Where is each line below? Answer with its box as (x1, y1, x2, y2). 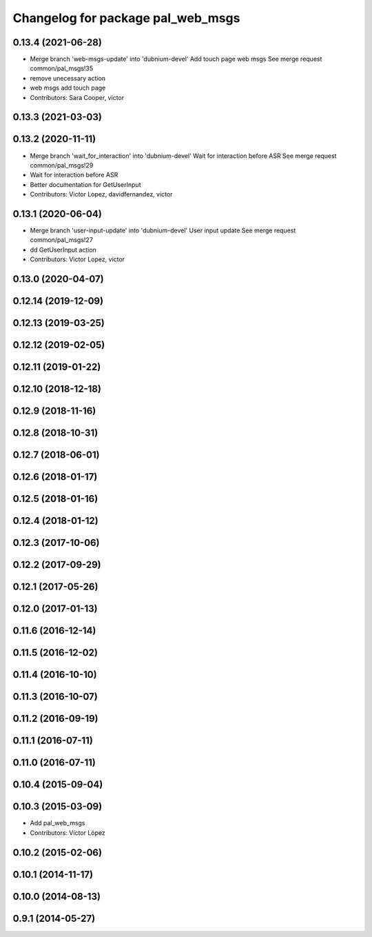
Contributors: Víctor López (30, 828, 106, 837)
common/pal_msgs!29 (30, 161, 94, 169)
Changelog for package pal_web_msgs (12, 10, 240, 26)
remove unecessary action (30, 74, 106, 82)
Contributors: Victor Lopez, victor (30, 255, 125, 263)
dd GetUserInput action (30, 245, 96, 254)
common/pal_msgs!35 (30, 64, 94, 72)
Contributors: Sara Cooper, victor (30, 93, 124, 101)
